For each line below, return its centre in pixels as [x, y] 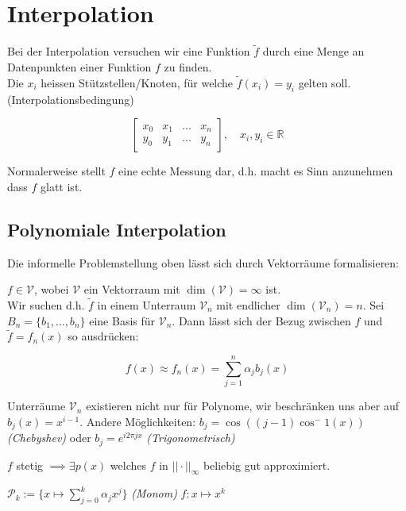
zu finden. [188, 66]
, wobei [51, 289]
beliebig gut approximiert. [267, 465]
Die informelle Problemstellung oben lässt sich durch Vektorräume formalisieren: [203, 262]
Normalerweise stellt [56, 171]
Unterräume [37, 406]
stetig [30, 465]
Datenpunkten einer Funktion [79, 66]
